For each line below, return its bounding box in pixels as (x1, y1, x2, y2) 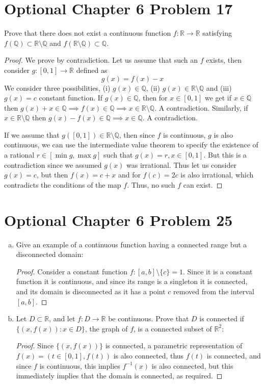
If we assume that (4, 129, 60, 140)
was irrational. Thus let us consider (126, 159, 236, 170)
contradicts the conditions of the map (4, 179, 121, 190)
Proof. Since (16, 340, 54, 351)
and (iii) (206, 82, 232, 93)
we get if (204, 92, 232, 103)
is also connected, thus (113, 350, 184, 361)
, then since (119, 129, 155, 140)
